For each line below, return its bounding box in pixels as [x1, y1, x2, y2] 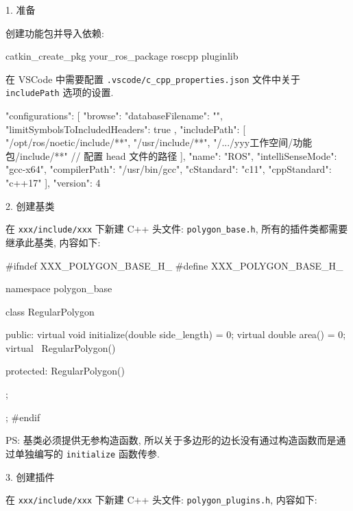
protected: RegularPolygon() [5, 364, 125, 378]
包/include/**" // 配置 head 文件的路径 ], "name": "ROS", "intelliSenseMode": [5, 148, 337, 163]
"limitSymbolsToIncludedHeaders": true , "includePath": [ [5, 121, 246, 136]
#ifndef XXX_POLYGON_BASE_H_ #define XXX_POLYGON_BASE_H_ [5, 258, 343, 272]
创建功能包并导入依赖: [5, 25, 104, 40]
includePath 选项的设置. [5, 85, 114, 99]
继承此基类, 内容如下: [5, 235, 101, 249]
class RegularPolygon [5, 304, 95, 318]
